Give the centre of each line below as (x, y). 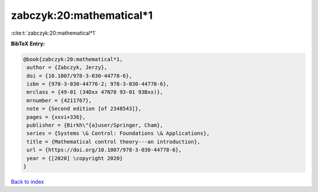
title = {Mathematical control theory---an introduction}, (114, 142)
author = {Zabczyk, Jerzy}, (67, 67)
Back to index (27, 181)
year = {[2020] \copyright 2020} (75, 158)
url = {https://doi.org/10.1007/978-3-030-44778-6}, (104, 150)
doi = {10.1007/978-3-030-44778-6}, (79, 76)
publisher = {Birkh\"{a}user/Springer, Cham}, (95, 125)
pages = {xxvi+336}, (56, 117)
